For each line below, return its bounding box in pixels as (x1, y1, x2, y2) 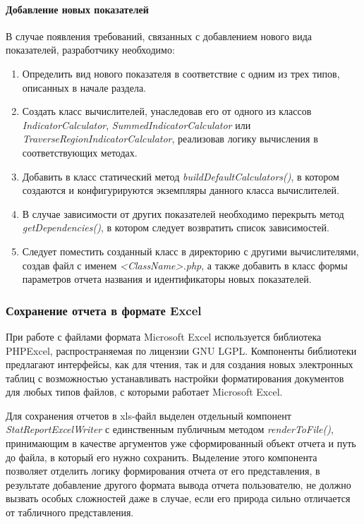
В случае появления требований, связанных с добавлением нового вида (6, 28, 313, 43)
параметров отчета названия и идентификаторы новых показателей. (22, 272, 312, 286)
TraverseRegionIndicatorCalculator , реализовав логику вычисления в (22, 131, 318, 146)
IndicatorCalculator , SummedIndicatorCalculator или (22, 117, 251, 132)
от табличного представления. (6, 505, 134, 520)
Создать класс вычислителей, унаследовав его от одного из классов (22, 104, 312, 118)
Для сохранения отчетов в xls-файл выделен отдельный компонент (6, 408, 291, 422)
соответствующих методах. (22, 145, 138, 159)
